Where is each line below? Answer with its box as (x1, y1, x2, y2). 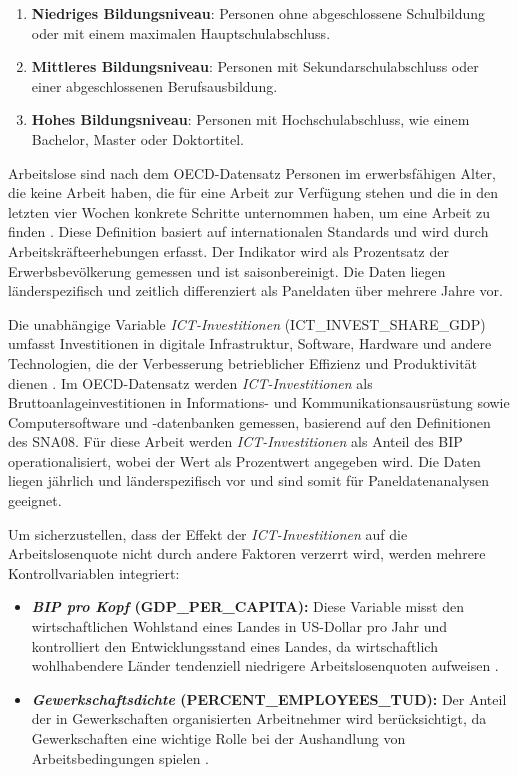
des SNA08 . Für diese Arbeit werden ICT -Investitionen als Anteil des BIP (8, 431, 463, 452)
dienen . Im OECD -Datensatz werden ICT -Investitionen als (8, 372, 373, 393)
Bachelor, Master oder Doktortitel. (31, 128, 244, 149)
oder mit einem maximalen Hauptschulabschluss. (31, 22, 331, 43)
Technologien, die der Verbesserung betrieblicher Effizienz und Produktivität (8, 352, 478, 373)
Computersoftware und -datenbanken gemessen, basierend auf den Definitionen (8, 411, 491, 432)
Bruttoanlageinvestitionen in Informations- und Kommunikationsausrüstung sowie (8, 392, 510, 413)
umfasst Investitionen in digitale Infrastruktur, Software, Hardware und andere (8, 333, 492, 354)
